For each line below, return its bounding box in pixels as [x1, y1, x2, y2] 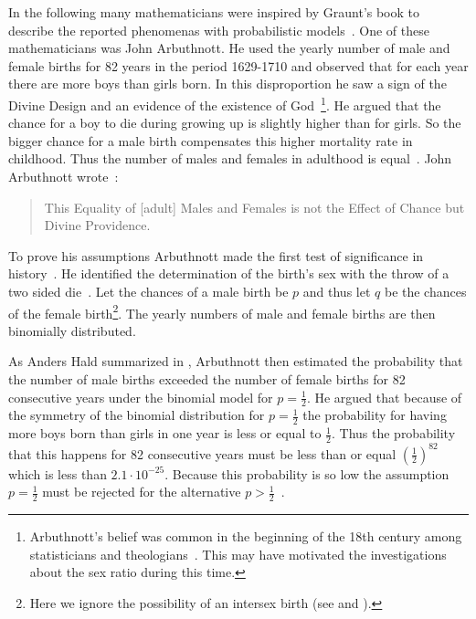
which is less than [8, 464, 107, 483]
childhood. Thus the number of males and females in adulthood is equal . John [8, 149, 452, 168]
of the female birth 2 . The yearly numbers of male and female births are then [8, 300, 436, 322]
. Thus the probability [331, 424, 456, 443]
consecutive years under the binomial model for [8, 387, 273, 406]
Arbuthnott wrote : [8, 167, 119, 185]
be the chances [384, 281, 467, 300]
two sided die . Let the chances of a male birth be [8, 281, 289, 300]
